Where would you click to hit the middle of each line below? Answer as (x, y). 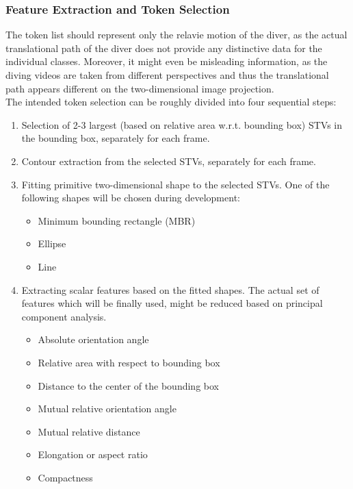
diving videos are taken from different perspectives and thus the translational (167, 75)
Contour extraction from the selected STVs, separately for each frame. (169, 161)
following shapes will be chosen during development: (131, 198)
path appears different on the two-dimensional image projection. (140, 88)
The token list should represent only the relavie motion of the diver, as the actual (176, 35)
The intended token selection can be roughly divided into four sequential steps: (171, 102)
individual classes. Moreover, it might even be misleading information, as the (167, 61)
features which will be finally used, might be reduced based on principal (172, 303)
